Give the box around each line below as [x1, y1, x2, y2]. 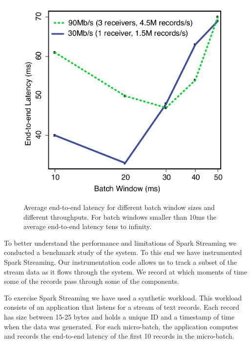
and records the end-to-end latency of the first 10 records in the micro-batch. [4, 331, 234, 341]
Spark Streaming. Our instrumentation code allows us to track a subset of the [4, 257, 237, 267]
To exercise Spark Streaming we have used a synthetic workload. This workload [4, 292, 242, 302]
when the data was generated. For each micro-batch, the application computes [4, 321, 238, 331]
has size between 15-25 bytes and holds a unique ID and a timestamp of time [4, 312, 235, 322]
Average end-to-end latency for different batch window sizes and [23, 202, 215, 212]
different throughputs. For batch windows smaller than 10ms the [23, 211, 217, 222]
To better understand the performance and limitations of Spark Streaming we [4, 237, 237, 248]
